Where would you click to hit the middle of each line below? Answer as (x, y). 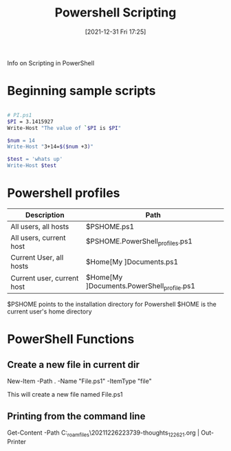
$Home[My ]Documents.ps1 (132, 261)
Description (45, 214)
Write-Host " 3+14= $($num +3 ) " (51, 147)
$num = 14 (21, 140)
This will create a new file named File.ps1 (65, 395)
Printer (16, 441)
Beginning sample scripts (81, 91)
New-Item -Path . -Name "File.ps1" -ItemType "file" (80, 381)
